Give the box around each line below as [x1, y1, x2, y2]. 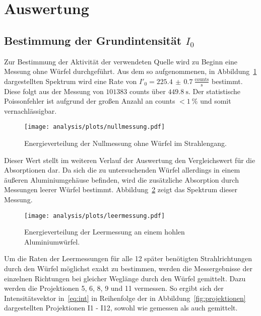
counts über [129, 86, 166, 96]
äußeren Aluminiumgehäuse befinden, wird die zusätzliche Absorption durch [4, 174, 239, 185]
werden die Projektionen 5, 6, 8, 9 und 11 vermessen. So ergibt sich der [4, 283, 224, 293]
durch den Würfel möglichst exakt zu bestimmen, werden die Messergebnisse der [4, 263, 252, 274]
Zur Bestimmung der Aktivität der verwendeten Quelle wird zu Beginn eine [4, 56, 238, 66]
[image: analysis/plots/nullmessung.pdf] [24, 123, 165, 131]
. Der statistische [188, 86, 241, 96]
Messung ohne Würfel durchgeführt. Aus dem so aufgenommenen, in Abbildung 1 [4, 66, 257, 76]
